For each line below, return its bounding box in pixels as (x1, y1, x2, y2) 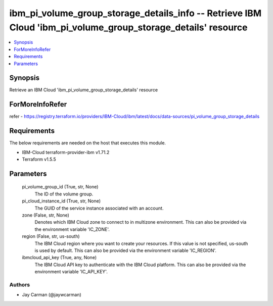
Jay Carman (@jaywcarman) (22, 292, 82, 298)
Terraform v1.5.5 (22, 157, 57, 163)
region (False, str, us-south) (22, 233, 80, 239)
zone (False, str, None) (22, 212, 69, 218)
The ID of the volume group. (34, 191, 94, 197)
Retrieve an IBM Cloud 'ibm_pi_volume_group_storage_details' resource (9, 87, 158, 93)
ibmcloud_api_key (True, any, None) (22, 254, 97, 261)
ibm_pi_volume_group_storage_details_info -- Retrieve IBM (9, 8, 262, 19)
